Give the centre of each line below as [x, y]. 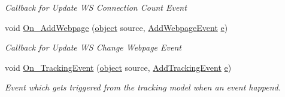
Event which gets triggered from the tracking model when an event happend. [143, 87]
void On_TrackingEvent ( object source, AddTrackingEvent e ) [118, 67]
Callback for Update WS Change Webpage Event [93, 47]
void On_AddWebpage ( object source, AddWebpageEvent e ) [116, 27]
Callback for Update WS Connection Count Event [96, 7]
